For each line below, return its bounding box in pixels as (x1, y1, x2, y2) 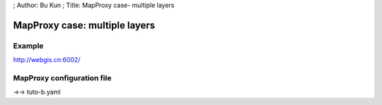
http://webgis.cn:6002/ (13, 56, 81, 64)
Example (13, 41, 44, 51)
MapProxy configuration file (13, 73, 112, 82)
